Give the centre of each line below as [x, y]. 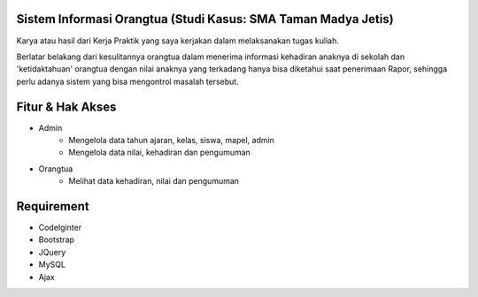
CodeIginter [60, 228]
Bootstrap [57, 240]
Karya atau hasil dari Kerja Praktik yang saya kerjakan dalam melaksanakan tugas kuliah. [178, 41]
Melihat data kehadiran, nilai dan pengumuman [154, 181]
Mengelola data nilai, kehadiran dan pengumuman [160, 152]
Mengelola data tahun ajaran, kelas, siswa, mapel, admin [171, 140]
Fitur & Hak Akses [66, 107]
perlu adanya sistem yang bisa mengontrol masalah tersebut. [127, 81]
